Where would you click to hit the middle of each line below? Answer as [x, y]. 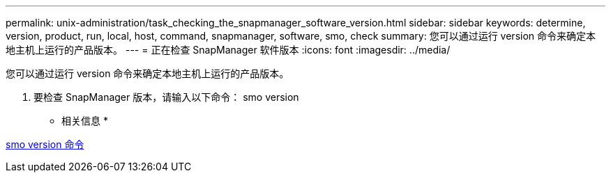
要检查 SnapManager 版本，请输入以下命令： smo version [166, 97]
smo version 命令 [45, 144]
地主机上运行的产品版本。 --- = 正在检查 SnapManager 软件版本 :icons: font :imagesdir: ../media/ [228, 50]
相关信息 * [85, 121]
